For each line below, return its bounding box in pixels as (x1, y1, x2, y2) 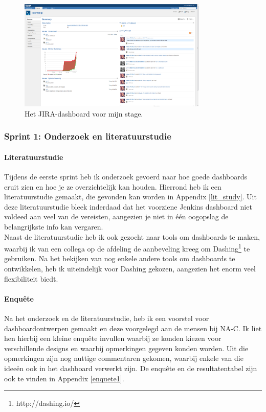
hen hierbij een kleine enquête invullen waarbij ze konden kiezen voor (4, 333, 221, 344)
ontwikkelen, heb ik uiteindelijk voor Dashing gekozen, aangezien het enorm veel (4, 263, 256, 273)
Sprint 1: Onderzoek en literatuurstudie (4, 130, 171, 143)
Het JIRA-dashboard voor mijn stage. (25, 108, 143, 119)
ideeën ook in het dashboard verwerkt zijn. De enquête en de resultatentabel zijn (4, 362, 257, 373)
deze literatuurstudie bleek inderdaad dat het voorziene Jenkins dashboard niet (4, 201, 252, 212)
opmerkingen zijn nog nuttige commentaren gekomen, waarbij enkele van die (4, 353, 243, 363)
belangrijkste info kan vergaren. (4, 221, 103, 232)
